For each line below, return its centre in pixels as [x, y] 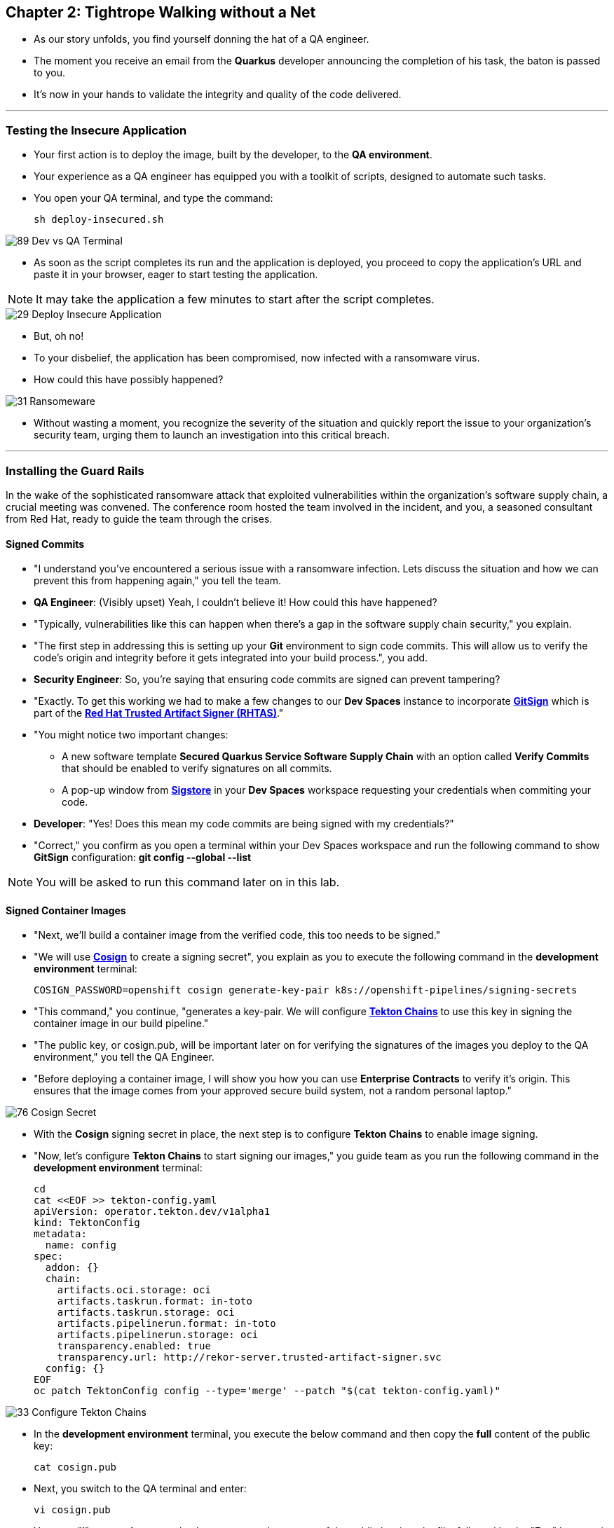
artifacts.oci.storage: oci [134, 1290]
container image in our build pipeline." [121, 1024]
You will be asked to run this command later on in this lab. [188, 882]
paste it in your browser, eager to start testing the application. [176, 275]
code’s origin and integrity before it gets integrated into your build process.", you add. [231, 658]
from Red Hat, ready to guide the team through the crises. [139, 518]
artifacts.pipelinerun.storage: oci [158, 1335]
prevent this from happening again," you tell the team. [158, 581]
